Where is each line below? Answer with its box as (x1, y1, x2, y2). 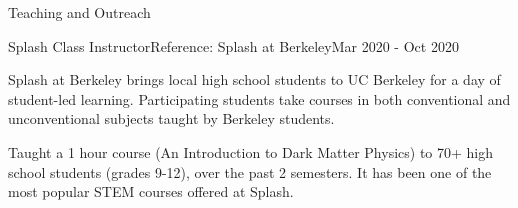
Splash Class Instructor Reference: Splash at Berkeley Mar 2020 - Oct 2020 (8, 35, 459, 56)
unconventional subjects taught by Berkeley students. (8, 108, 335, 129)
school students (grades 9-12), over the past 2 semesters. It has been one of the (8, 161, 492, 182)
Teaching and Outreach (8, 2, 151, 22)
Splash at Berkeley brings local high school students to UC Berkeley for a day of (8, 69, 501, 90)
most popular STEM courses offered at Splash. (8, 181, 294, 202)
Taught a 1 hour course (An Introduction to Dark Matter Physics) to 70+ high (8, 141, 494, 162)
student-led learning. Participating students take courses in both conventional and (8, 88, 511, 109)
